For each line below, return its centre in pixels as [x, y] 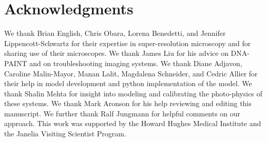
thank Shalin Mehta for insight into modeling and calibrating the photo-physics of [133, 93]
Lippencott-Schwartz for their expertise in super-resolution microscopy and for [128, 43]
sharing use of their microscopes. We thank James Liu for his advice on [116, 53]
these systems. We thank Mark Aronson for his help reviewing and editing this [128, 103]
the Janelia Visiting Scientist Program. [65, 134]
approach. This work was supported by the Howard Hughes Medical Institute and [133, 123]
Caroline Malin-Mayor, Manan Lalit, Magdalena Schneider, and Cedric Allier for [131, 73]
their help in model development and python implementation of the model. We [128, 83]
